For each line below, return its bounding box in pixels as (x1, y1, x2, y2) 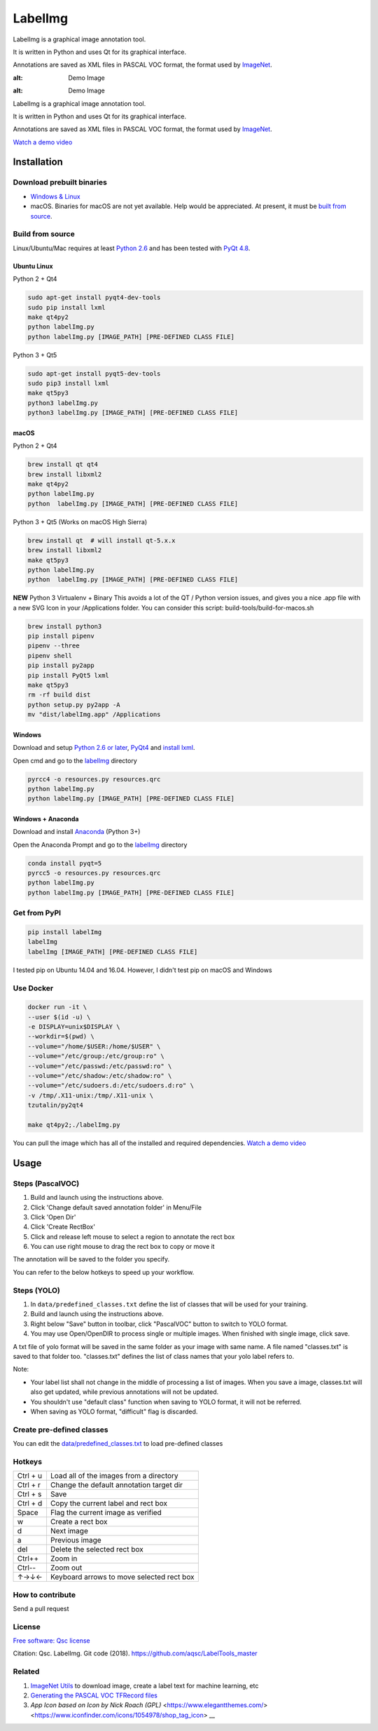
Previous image (50, 1535, 101, 1545)
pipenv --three (27, 642, 80, 650)
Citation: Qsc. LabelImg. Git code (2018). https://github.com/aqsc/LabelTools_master (13, 1649, 258, 1657)
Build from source (13, 229, 75, 239)
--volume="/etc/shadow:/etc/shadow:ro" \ (27, 1072, 172, 1080)
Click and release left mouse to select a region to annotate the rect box (30, 1232, 235, 1240)
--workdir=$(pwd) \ (27, 1032, 94, 1041)
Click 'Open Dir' (30, 1212, 76, 1221)
